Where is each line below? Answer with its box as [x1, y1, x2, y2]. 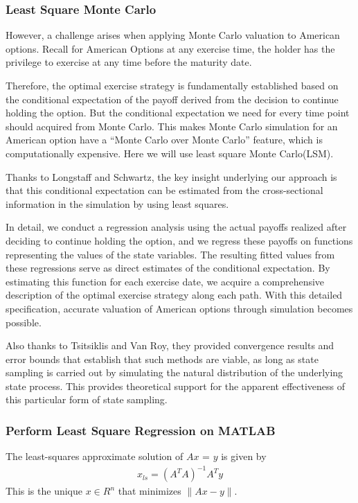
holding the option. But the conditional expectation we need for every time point [6, 105, 350, 120]
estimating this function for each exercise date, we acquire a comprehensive [6, 274, 325, 288]
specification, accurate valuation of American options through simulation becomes [6, 301, 353, 315]
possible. [6, 315, 42, 329]
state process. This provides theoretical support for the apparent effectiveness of [6, 378, 346, 393]
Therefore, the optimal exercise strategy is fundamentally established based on [6, 78, 339, 92]
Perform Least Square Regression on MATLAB [6, 421, 276, 439]
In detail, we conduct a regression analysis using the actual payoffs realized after [6, 220, 347, 234]
